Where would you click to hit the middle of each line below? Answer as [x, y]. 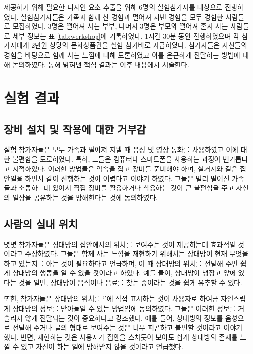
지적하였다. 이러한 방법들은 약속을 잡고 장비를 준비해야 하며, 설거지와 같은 [125, 168]
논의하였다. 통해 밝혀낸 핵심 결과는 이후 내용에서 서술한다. [101, 64]
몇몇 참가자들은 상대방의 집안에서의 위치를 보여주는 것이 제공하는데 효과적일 [120, 244]
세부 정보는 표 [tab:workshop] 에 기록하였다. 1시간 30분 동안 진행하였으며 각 [126, 35]
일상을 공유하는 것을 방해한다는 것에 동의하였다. [85, 197]
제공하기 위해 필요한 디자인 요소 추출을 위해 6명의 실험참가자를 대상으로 [113, 7]
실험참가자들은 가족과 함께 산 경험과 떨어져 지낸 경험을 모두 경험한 [122, 16]
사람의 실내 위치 [41, 223]
